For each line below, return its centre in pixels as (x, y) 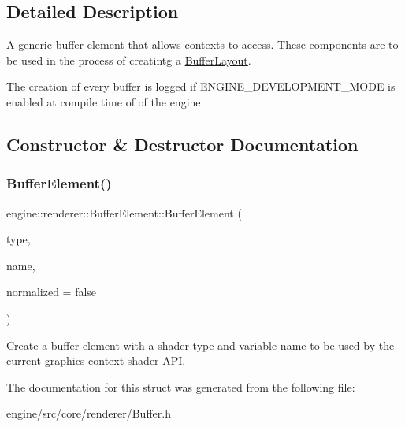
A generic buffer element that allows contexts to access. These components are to (202, 45)
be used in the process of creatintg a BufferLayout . (129, 59)
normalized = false (52, 292)
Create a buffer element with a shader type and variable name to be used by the (201, 345)
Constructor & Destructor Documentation (182, 144)
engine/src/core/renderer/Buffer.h (89, 413)
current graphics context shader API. (96, 360)
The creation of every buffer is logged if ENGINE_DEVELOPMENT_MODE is (201, 86)
